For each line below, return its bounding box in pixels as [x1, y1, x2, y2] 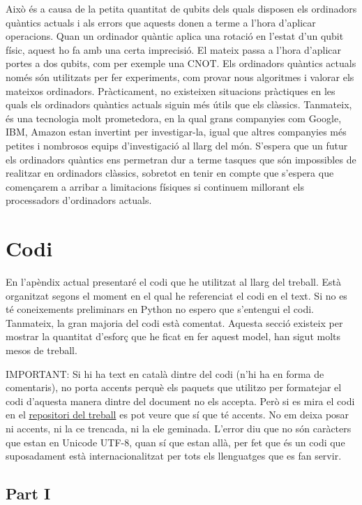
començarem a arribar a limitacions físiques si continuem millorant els [6, 179, 304, 193]
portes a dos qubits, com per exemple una [6, 56, 185, 71]
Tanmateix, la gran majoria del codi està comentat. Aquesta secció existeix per [6, 315, 343, 330]
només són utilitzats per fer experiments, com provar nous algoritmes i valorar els [6, 69, 354, 84]
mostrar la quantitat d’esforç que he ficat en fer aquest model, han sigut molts [6, 329, 341, 344]
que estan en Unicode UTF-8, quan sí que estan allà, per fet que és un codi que [6, 434, 345, 449]
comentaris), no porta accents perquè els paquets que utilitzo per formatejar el [6, 380, 342, 395]
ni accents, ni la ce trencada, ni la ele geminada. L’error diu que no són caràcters [6, 420, 352, 435]
